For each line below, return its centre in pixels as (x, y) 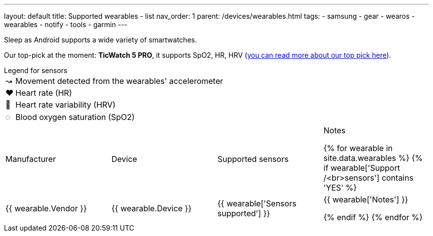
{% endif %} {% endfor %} (373, 217)
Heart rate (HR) (44, 93)
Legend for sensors (36, 70)
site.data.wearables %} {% (373, 158)
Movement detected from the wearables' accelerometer (119, 81)
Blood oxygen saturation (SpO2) (75, 117)
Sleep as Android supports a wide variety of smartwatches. (101, 40)
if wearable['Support (362, 168)
